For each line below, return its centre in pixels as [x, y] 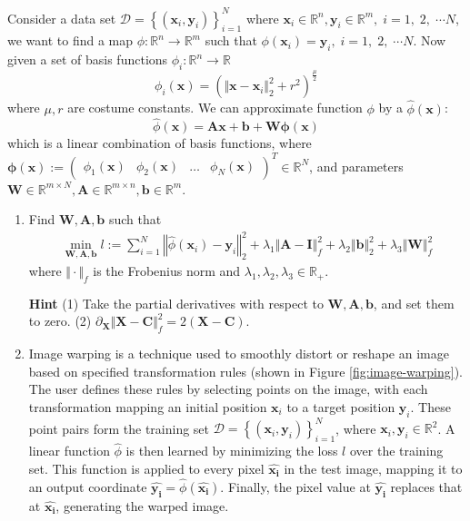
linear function [69, 451]
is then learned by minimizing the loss [232, 451]
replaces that [426, 486]
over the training [396, 451]
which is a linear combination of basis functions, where [160, 143]
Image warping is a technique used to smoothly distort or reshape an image [239, 354]
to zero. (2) [60, 321]
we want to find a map [70, 40]
